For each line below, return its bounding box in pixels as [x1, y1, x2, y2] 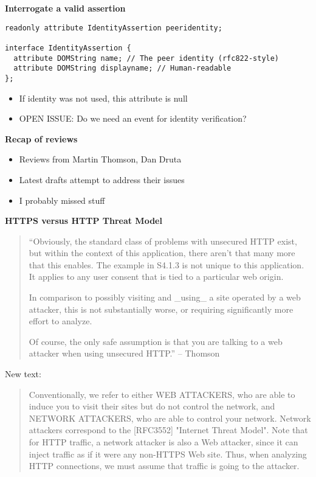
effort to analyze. [29, 315, 92, 327]
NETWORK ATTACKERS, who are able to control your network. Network [29, 411, 311, 424]
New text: [5, 367, 41, 380]
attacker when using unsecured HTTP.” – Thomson [29, 347, 220, 360]
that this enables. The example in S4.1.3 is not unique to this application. [29, 258, 304, 271]
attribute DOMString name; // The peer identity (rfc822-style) [13, 54, 280, 63]
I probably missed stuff [19, 193, 105, 206]
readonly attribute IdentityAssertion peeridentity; [5, 23, 222, 32]
